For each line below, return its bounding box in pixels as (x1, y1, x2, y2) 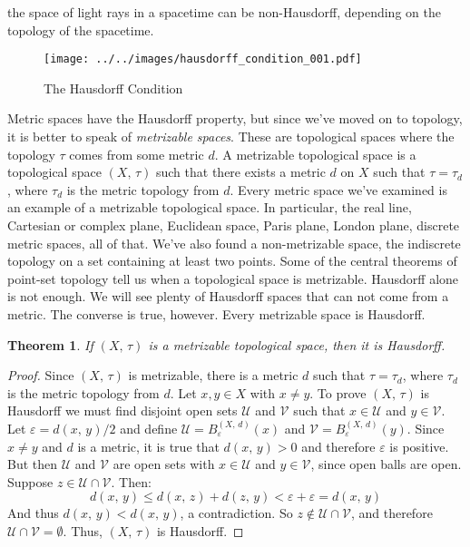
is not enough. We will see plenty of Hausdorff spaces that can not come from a (7, 287, 449, 306)
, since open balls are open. (310, 454, 462, 474)
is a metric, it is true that (77, 436, 220, 455)
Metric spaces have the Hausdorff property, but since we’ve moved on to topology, (7, 109, 463, 128)
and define (120, 418, 178, 437)
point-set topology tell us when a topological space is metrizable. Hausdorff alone (7, 269, 459, 288)
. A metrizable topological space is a (214, 144, 416, 163)
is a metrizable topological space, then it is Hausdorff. (148, 335, 446, 354)
